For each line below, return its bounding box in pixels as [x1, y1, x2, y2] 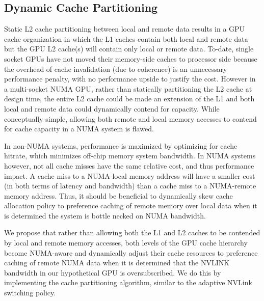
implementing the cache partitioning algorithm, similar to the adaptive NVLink [4, 277, 252, 288]
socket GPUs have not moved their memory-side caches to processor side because [4, 53, 257, 64]
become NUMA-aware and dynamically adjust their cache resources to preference [4, 247, 258, 258]
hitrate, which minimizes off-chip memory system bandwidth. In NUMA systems [4, 150, 256, 161]
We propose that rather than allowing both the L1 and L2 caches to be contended [4, 227, 260, 238]
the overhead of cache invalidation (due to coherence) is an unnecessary [4, 63, 227, 74]
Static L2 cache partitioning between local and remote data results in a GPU [4, 23, 245, 34]
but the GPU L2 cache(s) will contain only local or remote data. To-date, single [4, 43, 254, 54]
